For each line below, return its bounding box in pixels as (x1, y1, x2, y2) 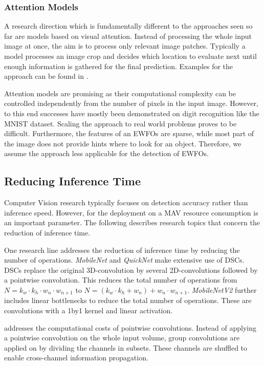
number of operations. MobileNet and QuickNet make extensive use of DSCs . (4, 254, 245, 265)
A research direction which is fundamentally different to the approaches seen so (4, 20, 253, 31)
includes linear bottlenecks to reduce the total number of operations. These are (4, 295, 252, 306)
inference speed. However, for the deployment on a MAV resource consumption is (4, 207, 258, 218)
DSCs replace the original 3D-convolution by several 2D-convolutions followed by (4, 264, 258, 275)
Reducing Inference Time (4, 173, 141, 189)
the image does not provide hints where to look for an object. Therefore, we (4, 138, 241, 148)
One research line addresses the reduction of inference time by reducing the (4, 244, 240, 255)
